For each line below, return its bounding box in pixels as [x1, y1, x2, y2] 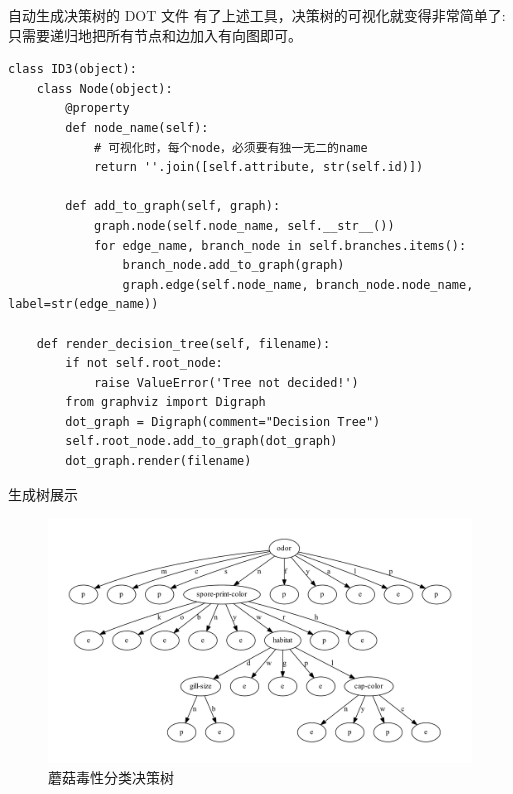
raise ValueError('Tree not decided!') [93, 375, 359, 390]
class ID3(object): [8, 62, 137, 77]
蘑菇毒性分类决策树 [48, 766, 174, 787]
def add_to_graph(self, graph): [65, 199, 281, 214]
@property [65, 101, 130, 116]
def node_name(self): [65, 120, 209, 135]
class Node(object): [36, 81, 173, 96]
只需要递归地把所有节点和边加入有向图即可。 [8, 24, 302, 45]
